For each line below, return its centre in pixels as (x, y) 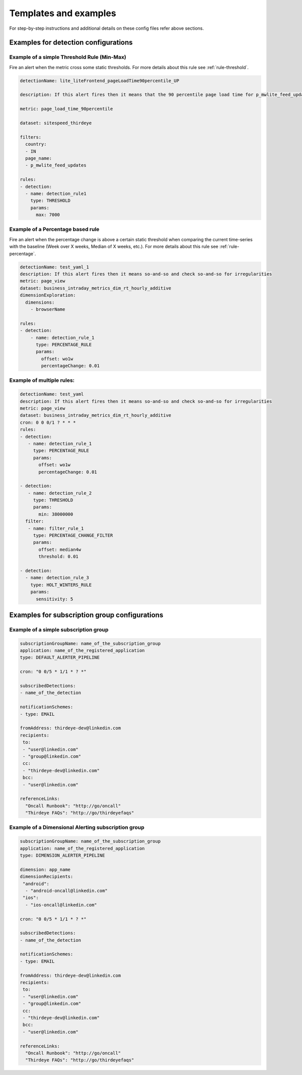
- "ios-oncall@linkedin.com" (61, 905)
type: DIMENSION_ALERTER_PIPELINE (62, 855)
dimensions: (40, 302)
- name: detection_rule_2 (60, 493)
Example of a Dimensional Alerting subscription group (77, 827)
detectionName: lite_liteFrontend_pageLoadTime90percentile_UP (100, 80)
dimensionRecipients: (47, 877)
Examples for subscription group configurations (86, 615)
